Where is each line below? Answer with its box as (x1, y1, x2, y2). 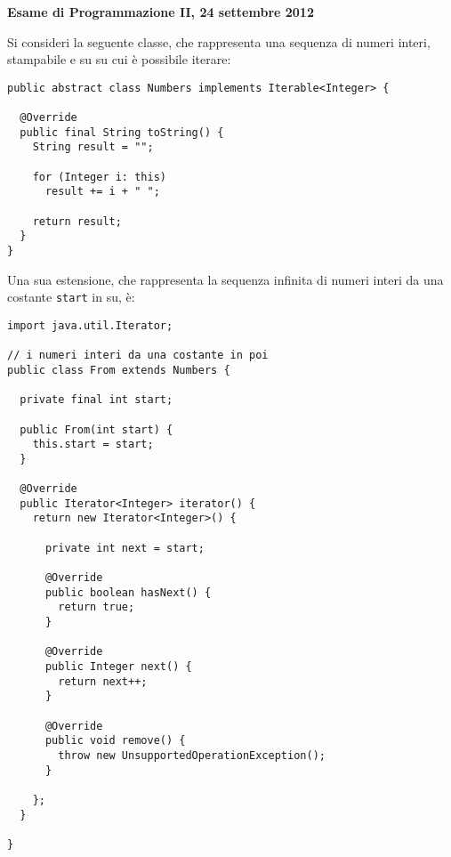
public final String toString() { (20, 125, 224, 139)
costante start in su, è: (7, 287, 135, 306)
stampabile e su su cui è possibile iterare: (7, 50, 231, 69)
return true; (58, 601, 135, 614)
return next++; (58, 675, 148, 688)
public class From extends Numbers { (7, 363, 230, 376)
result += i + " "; (44, 185, 160, 198)
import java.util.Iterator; (7, 319, 173, 332)
